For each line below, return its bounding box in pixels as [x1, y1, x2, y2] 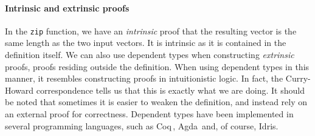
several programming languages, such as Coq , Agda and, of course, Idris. [5, 119, 279, 132]
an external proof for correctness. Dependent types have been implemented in [5, 108, 294, 120]
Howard [5, 83, 34, 96]
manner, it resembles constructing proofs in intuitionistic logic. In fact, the [5, 72, 283, 85]
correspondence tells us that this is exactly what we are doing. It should [36, 83, 305, 96]
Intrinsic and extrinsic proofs [5, 1, 130, 14]
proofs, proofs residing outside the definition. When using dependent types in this [5, 60, 310, 73]
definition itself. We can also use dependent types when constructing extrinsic [5, 48, 294, 61]
